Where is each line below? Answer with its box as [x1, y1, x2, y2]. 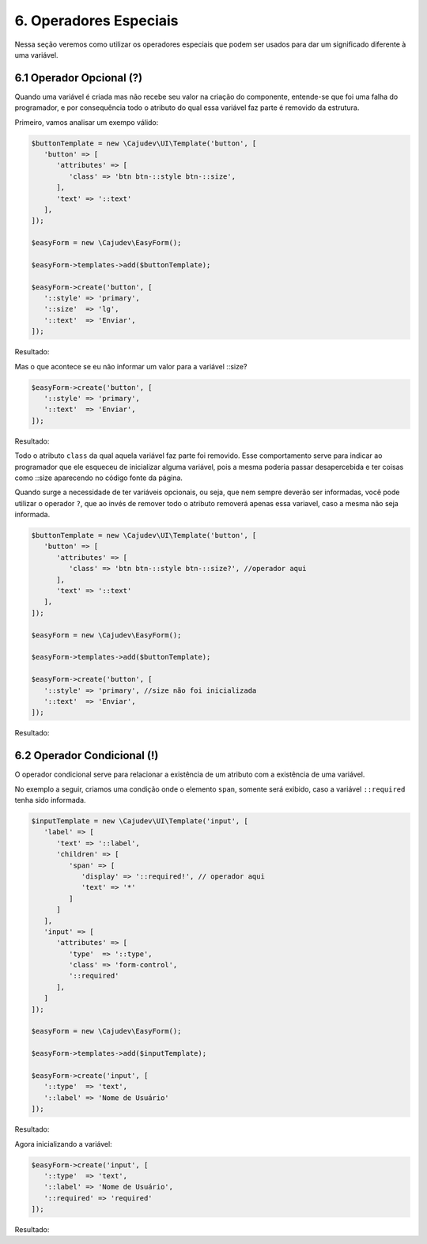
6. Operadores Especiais [14, 12, 179, 29]
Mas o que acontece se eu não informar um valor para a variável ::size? [14, 361, 248, 371]
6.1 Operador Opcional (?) [14, 71, 143, 85]
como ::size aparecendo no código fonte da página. [14, 473, 183, 482]
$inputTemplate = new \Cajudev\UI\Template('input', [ [31, 817, 248, 826]
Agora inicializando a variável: [14, 1139, 112, 1148]
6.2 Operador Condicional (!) [14, 749, 159, 762]
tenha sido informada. [14, 796, 86, 805]
